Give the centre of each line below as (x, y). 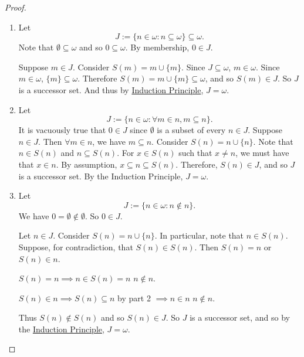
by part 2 (134, 297)
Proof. (16, 7)
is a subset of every (191, 130)
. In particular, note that (199, 235)
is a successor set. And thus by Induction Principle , (111, 89)
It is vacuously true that (62, 130)
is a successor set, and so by (240, 317)
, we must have (262, 153)
